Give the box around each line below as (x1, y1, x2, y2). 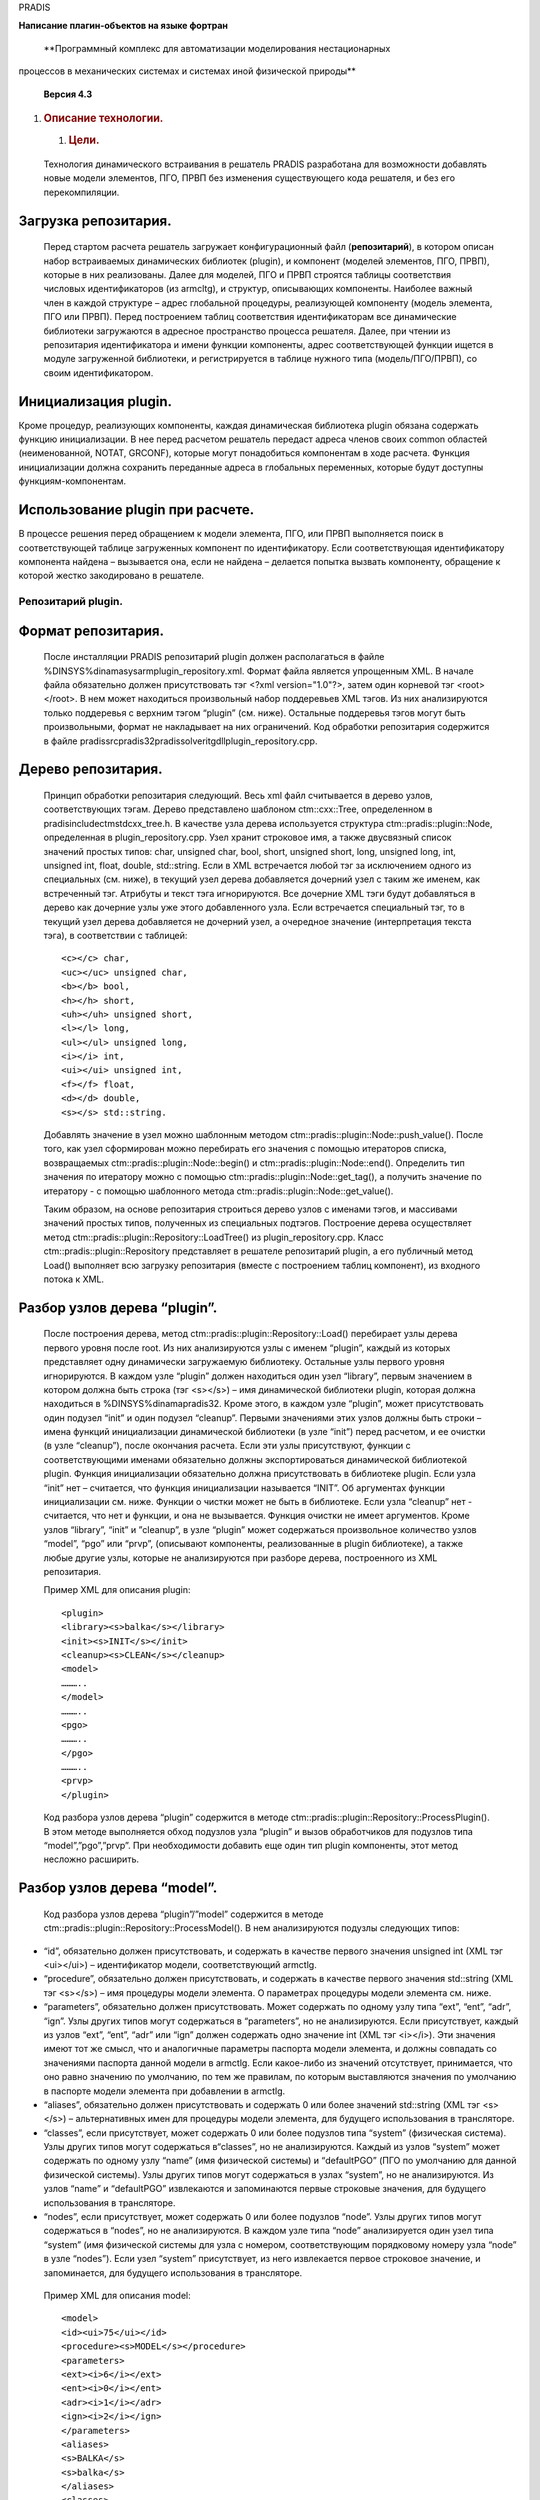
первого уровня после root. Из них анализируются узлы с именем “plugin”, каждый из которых (43, 1341, 451, 1354)
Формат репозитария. (18, 622, 165, 639)
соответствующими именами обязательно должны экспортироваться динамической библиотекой (43, 1453, 467, 1465)
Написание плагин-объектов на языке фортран (18, 20, 229, 32)
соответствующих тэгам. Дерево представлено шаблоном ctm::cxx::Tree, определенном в (43, 803, 433, 815)
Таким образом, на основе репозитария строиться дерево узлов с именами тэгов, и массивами (43, 1203, 458, 1215)
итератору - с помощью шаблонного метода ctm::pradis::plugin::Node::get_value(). (43, 1185, 394, 1197)
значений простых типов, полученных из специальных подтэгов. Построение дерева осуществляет (43, 1217, 472, 1229)
